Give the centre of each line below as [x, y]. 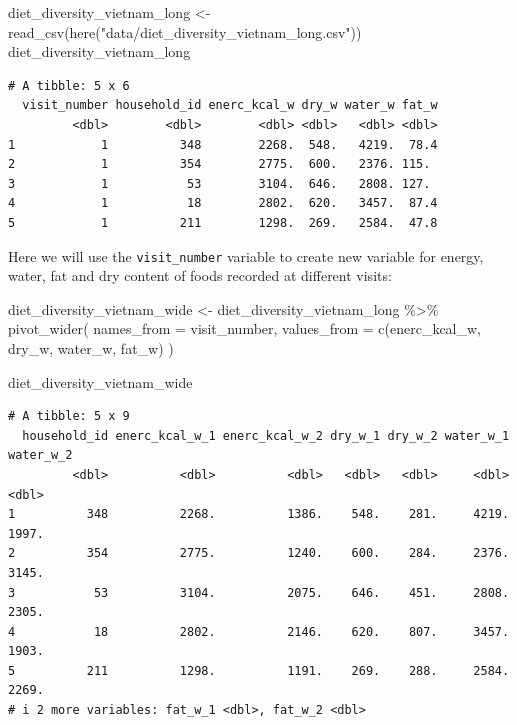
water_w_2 [40, 455]
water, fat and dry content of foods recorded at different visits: [200, 275]
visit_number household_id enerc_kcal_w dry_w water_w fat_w [230, 105]
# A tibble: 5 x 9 [69, 416]
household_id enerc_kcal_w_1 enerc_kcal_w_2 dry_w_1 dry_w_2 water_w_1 [266, 435]
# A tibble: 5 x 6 [69, 85]
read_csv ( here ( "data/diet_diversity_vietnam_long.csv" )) [185, 31]
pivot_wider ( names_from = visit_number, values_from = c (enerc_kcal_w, [244, 328]
